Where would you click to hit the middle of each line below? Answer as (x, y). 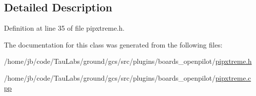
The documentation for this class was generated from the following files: (113, 44)
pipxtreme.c (233, 77)
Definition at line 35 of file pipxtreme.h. (64, 28)
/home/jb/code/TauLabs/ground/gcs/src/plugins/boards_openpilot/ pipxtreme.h (128, 61)
